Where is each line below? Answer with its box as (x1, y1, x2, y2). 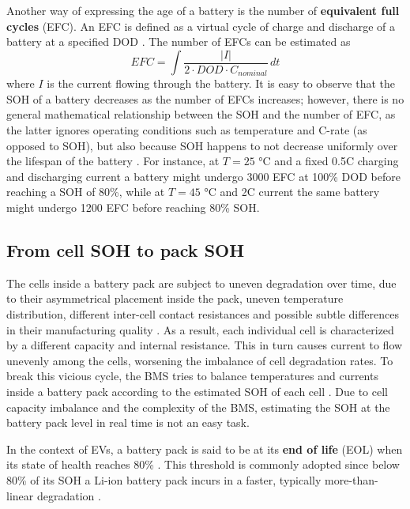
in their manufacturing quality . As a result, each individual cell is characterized (6, 321, 394, 337)
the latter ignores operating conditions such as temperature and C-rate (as (6, 122, 367, 138)
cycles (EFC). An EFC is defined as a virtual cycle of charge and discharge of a (6, 17, 396, 34)
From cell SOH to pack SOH (6, 238, 245, 262)
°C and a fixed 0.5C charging (258, 153, 399, 169)
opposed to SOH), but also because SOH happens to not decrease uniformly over (6, 137, 398, 153)
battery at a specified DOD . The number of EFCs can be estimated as (6, 33, 351, 50)
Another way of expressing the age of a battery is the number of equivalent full (6, 2, 400, 18)
